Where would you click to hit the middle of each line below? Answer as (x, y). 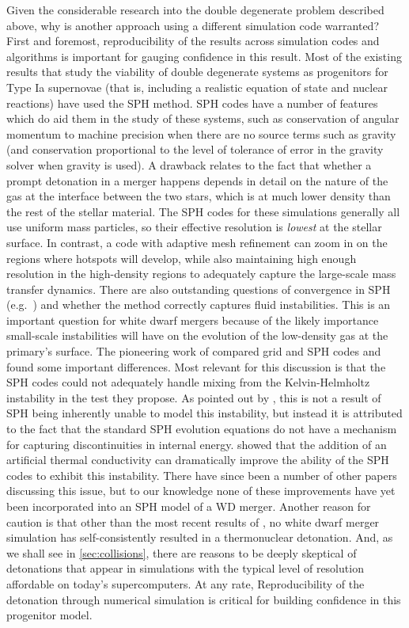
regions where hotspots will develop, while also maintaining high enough (182, 258)
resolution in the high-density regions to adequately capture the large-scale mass (201, 274)
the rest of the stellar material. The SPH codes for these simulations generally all (203, 211)
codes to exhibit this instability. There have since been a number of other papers (202, 475)
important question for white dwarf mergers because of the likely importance (193, 320)
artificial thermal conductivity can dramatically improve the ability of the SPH (198, 460)
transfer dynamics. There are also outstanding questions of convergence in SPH (199, 289)
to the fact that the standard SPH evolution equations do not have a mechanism (202, 429)
